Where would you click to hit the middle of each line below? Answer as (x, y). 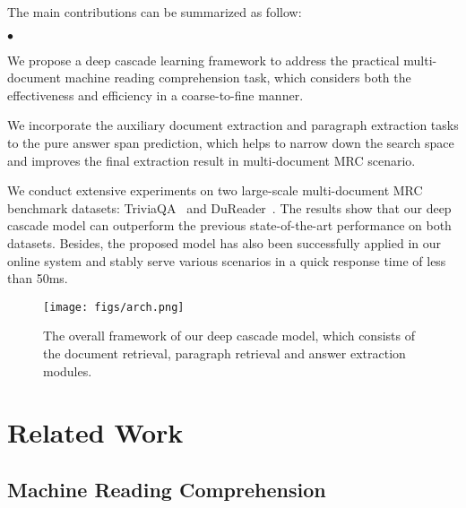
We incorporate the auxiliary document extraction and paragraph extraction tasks (233, 125)
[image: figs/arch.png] (114, 307)
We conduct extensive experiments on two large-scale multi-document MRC (215, 190)
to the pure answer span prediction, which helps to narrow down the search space (231, 142)
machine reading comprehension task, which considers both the (238, 77)
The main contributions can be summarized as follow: (155, 12)
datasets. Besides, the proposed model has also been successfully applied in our (224, 242)
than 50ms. (38, 278)
